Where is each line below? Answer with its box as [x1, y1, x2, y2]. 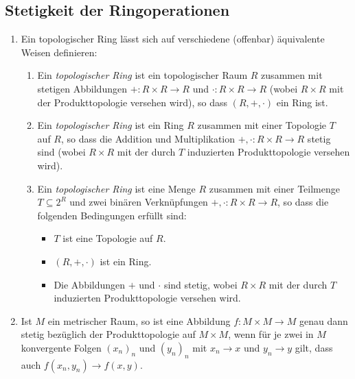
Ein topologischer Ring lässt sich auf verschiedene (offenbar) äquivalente [21, 32, 325, 46]
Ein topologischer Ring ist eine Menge [37, 181, 196, 195]
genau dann [299, 313, 348, 328]
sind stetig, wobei [163, 277, 238, 291]
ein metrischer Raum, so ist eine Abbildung [47, 313, 231, 328]
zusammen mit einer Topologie [197, 118, 326, 132]
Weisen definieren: [21, 45, 98, 59]
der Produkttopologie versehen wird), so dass [37, 95, 227, 109]
